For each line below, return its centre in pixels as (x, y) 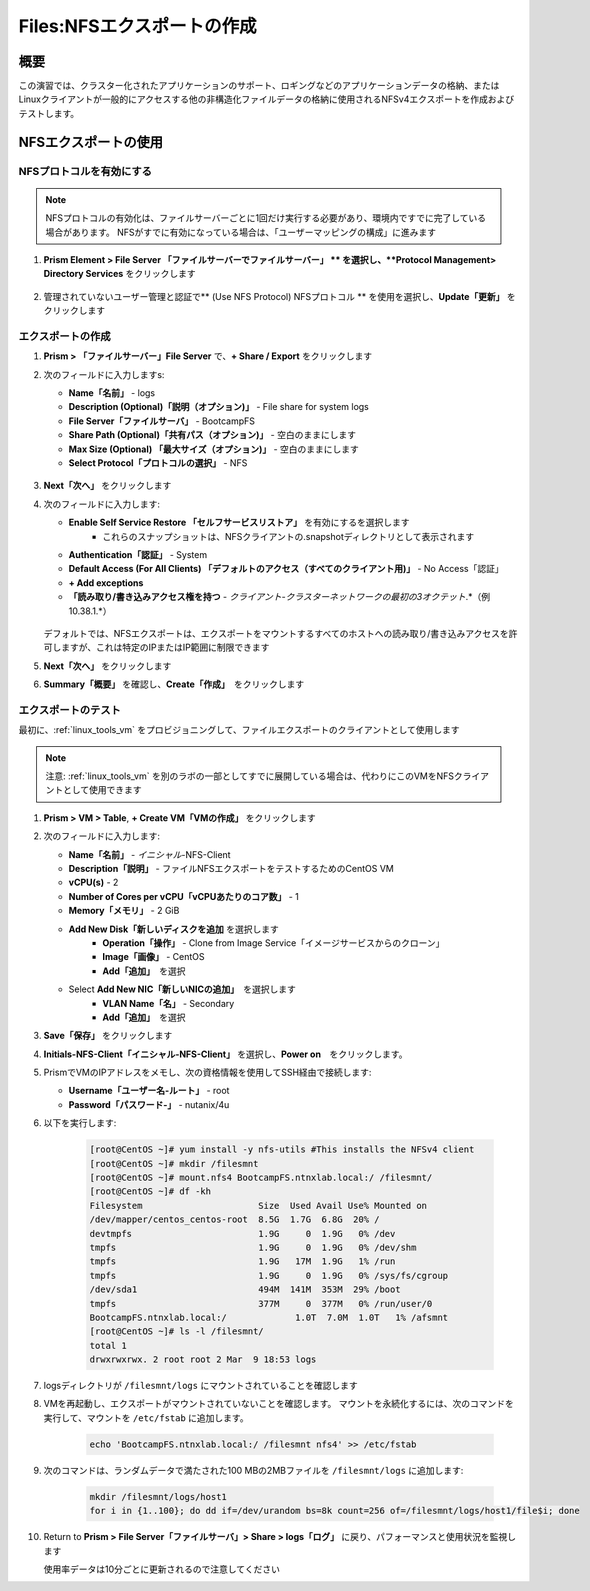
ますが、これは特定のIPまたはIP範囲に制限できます (165, 647)
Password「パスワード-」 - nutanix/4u (149, 1104)
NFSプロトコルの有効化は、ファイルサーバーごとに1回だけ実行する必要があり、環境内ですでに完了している (266, 218)
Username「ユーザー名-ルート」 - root (149, 1091)
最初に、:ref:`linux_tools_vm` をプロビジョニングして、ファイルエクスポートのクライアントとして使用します (239, 730)
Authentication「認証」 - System (138, 554)
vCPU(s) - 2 (93, 882)
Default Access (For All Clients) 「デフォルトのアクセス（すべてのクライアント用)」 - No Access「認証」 (286, 569)
